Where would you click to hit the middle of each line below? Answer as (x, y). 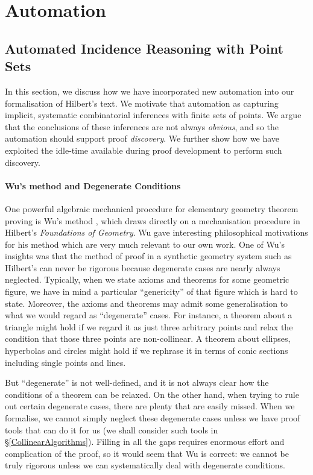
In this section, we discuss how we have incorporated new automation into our (150, 91)
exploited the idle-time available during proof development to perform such (144, 150)
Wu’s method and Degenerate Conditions (93, 185)
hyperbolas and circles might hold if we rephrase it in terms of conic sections (147, 351)
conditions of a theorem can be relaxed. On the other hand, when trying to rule (152, 394)
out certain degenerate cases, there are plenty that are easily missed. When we (150, 406)
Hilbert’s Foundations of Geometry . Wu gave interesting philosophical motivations (156, 232)
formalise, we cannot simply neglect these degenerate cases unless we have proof (153, 418)
